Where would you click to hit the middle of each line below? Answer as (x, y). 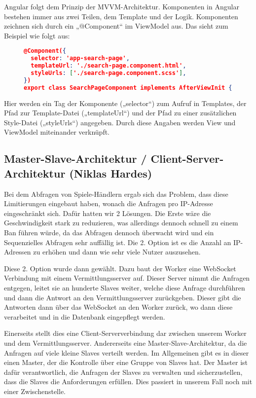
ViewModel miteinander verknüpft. (57, 132)
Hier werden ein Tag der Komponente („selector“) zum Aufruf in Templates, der (125, 103)
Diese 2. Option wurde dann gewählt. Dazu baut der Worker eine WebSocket (120, 268)
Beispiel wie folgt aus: (37, 35)
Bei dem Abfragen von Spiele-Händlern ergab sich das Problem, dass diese (116, 194)
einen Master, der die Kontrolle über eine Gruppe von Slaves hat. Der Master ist (126, 362)
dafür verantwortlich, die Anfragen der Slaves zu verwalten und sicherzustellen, (123, 372)
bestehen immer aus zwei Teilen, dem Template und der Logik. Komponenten (121, 16)
